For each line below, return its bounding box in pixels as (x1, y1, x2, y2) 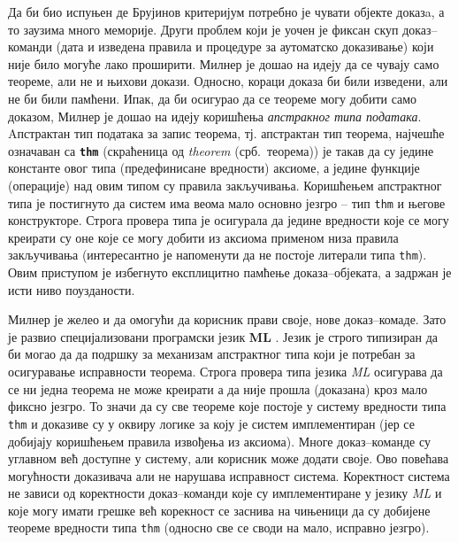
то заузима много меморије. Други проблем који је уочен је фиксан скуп (8, 19, 399, 38)
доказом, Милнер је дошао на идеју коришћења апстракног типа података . (8, 106, 422, 125)
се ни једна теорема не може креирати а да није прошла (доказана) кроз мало (8, 379, 428, 398)
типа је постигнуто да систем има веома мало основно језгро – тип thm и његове (8, 193, 446, 212)
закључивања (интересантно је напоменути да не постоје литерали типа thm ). (8, 245, 427, 264)
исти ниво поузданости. (8, 280, 135, 299)
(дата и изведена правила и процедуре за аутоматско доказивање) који (56, 37, 434, 56)
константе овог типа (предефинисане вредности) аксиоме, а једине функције (8, 159, 420, 177)
